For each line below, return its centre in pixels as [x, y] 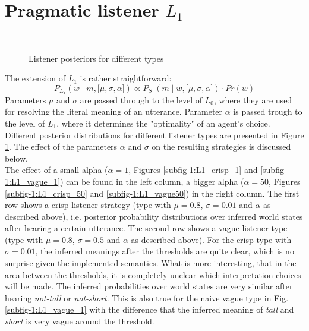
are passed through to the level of [141, 100]
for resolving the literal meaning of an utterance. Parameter [114, 111]
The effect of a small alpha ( [56, 170]
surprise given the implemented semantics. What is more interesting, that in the [151, 263]
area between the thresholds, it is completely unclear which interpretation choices [153, 274]
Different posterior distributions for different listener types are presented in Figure [154, 135]
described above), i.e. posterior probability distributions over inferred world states [154, 216]
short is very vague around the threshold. [80, 321]
